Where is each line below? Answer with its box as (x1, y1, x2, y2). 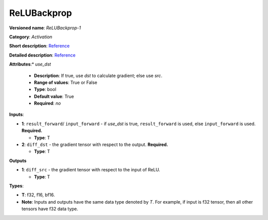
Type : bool (34, 86, 57, 92)
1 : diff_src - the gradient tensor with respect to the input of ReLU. (21, 167, 160, 173)
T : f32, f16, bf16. (21, 192, 55, 198)
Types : (9, 183, 24, 189)
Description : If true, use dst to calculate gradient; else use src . (34, 73, 162, 78)
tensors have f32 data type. (21, 206, 78, 212)
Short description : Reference (9, 43, 70, 49)
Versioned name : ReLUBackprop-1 (9, 25, 81, 31)
